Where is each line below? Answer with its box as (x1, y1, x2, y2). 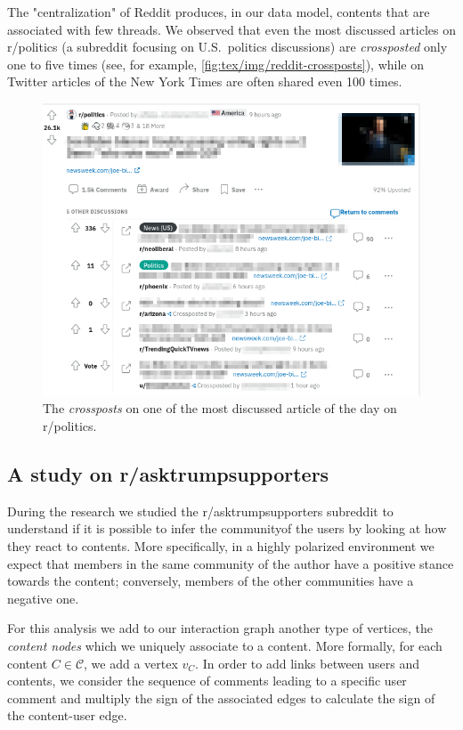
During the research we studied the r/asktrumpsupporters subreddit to (7, 501, 394, 520)
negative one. (7, 588, 79, 607)
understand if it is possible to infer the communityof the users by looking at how (7, 519, 447, 538)
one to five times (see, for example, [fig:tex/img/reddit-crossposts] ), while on (7, 54, 425, 73)
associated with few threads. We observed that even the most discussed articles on (7, 20, 456, 38)
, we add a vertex (84, 653, 178, 672)
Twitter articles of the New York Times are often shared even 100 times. (7, 72, 402, 91)
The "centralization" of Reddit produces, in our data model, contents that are (7, 3, 430, 20)
